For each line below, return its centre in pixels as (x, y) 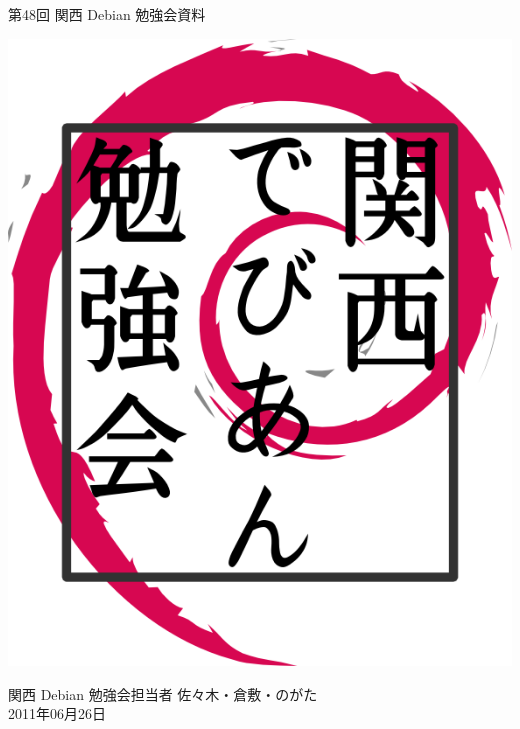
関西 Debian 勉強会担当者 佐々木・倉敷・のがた (163, 693)
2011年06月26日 (57, 713)
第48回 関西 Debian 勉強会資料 (107, 14)
